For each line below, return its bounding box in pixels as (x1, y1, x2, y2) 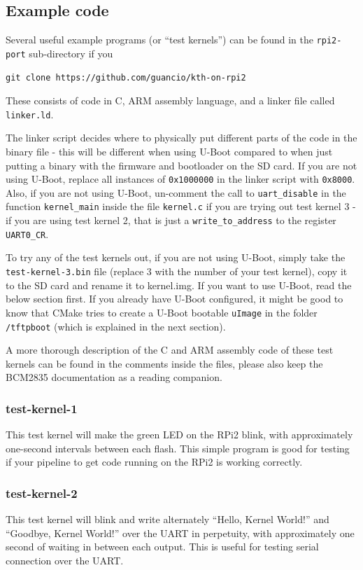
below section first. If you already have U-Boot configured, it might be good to (6, 291, 343, 306)
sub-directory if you (29, 46, 113, 60)
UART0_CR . (6, 226, 49, 241)
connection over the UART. (6, 552, 124, 567)
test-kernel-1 (6, 399, 78, 417)
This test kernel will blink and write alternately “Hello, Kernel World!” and (6, 512, 329, 527)
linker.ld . (6, 106, 54, 121)
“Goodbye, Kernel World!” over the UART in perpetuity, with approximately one (6, 525, 355, 540)
